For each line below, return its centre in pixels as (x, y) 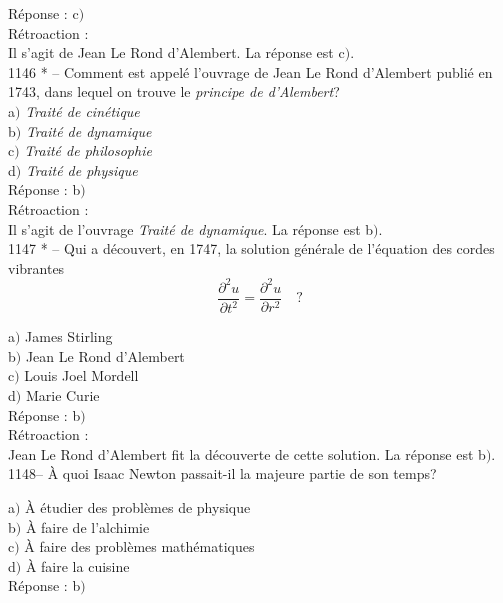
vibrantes (36, 267)
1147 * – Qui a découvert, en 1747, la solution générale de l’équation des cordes (251, 248)
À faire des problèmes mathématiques (139, 546)
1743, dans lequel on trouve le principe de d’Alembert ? (174, 91)
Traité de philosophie (88, 150)
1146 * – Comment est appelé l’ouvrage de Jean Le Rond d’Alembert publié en (250, 71)
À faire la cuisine (77, 565)
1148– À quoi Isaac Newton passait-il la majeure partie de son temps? (222, 473)
